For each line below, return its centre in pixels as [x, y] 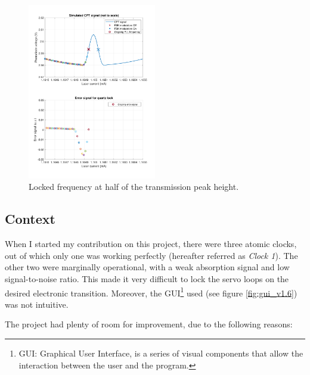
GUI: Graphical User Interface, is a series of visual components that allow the [161, 353]
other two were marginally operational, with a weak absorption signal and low [147, 267]
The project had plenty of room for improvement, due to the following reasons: [149, 324]
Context [30, 219]
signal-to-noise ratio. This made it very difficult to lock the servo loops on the [147, 278]
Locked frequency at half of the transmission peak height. [134, 187]
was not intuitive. [37, 304]
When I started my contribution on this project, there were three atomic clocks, [151, 244]
